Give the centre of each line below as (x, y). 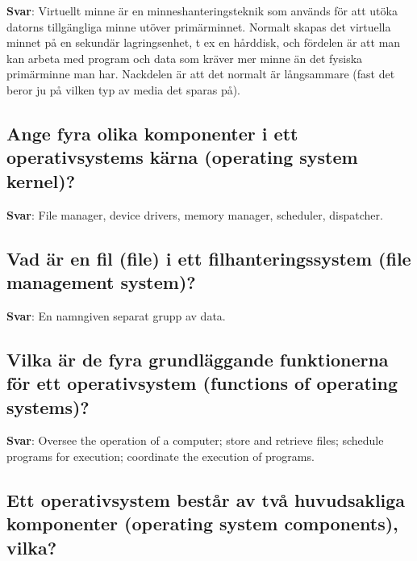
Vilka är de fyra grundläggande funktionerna (198, 359)
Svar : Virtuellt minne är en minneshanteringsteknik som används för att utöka (202, 10)
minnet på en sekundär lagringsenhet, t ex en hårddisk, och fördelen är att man (204, 42)
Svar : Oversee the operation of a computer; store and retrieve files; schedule (195, 440)
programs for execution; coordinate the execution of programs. (161, 456)
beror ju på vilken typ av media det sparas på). (124, 89)
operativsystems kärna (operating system (182, 157)
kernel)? (41, 180)
